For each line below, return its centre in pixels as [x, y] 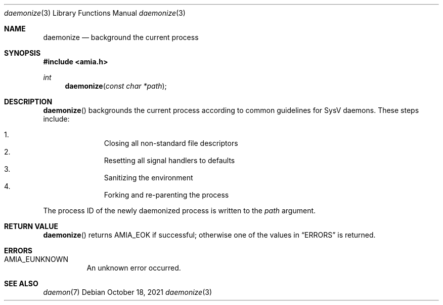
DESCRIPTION [28, 102]
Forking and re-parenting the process [166, 195]
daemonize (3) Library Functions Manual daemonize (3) [95, 13]
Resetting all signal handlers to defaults [169, 160]
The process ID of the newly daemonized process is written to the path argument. [180, 211]
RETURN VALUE [31, 226]
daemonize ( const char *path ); [116, 86]
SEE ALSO [21, 283]
